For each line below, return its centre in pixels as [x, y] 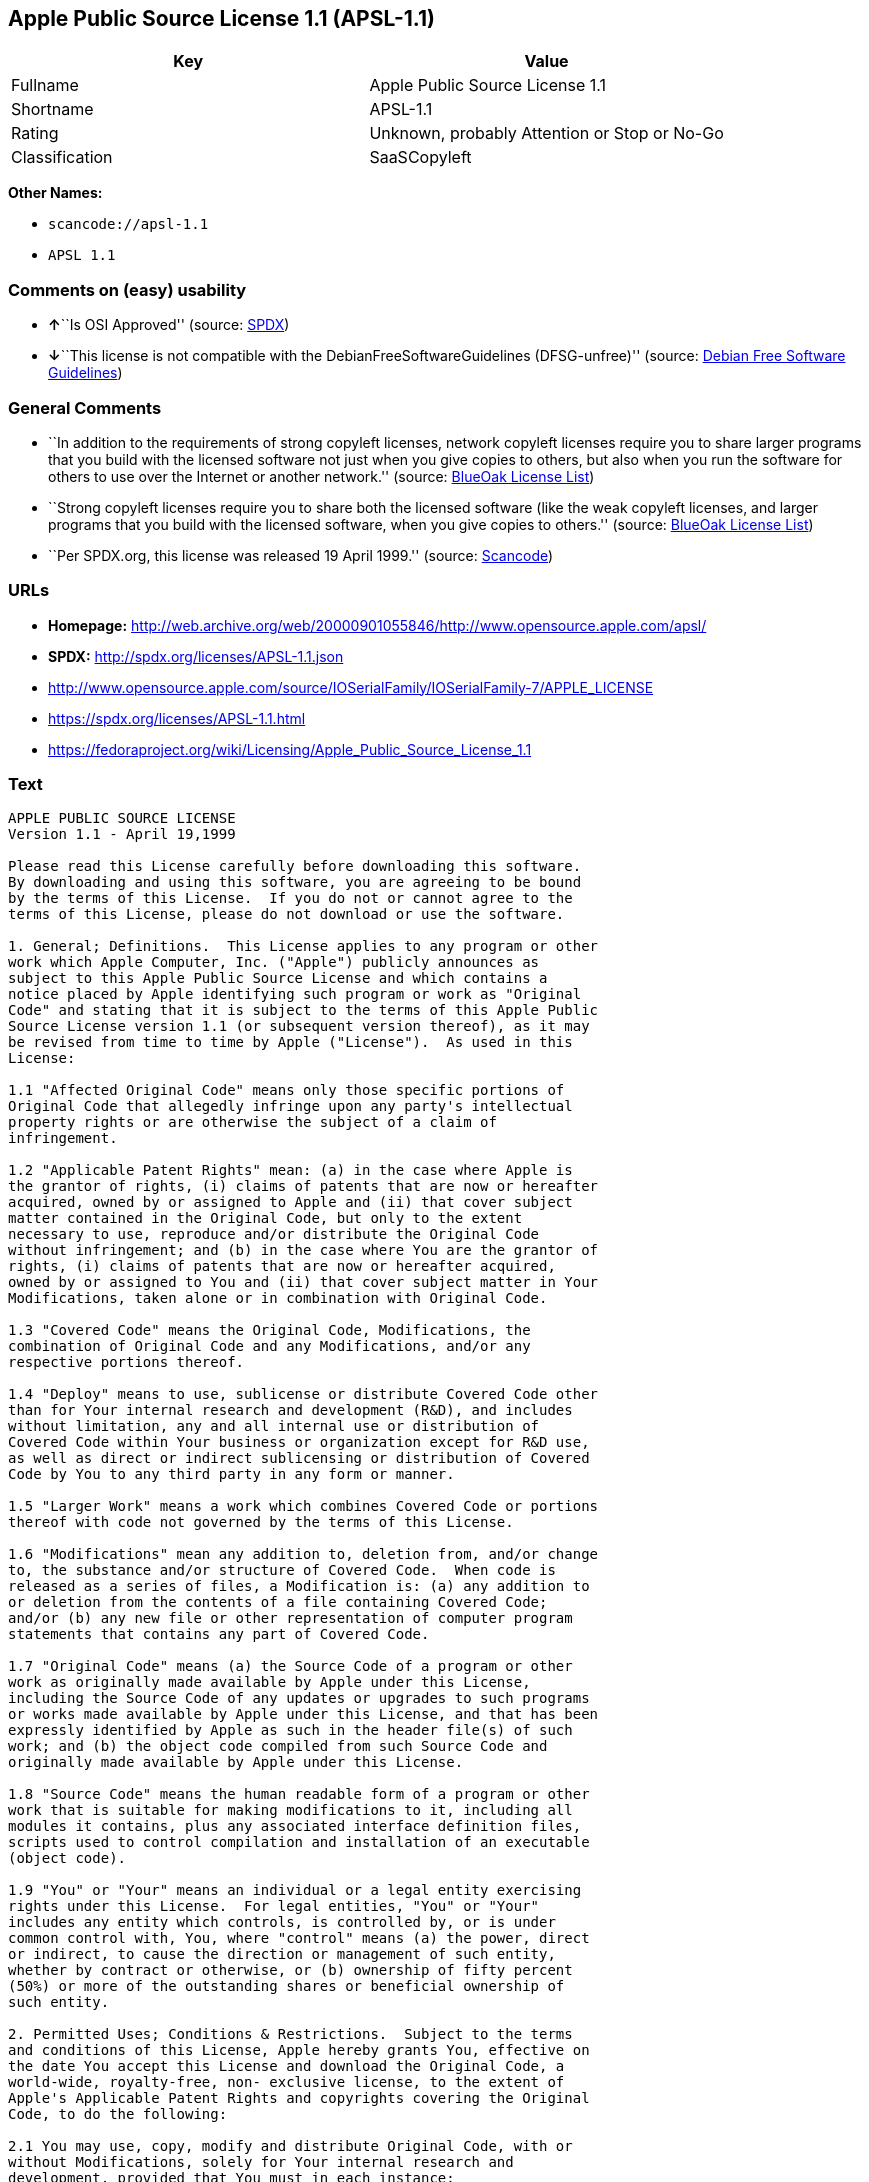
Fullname [45, 85]
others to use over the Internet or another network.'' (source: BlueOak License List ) [321, 476]
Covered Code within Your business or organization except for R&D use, [299, 1442]
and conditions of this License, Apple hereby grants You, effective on [299, 2050]
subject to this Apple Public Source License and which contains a [278, 978]
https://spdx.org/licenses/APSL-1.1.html [177, 718]
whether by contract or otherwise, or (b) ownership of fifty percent [290, 1970]
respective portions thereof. [126, 1362]
